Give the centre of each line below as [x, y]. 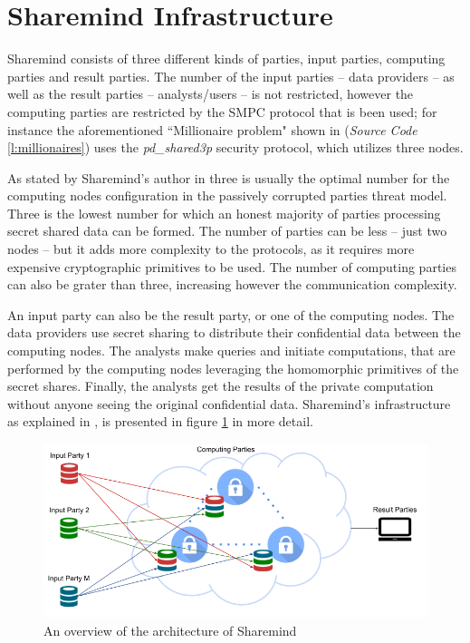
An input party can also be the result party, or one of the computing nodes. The [231, 314]
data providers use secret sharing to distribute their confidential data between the [234, 332]
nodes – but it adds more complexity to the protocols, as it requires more [211, 249]
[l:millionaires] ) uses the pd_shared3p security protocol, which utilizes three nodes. [235, 147]
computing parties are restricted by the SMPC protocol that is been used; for [222, 111]
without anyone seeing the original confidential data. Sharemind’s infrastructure [229, 403]
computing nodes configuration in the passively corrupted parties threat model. [227, 195]
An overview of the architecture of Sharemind [170, 630]
